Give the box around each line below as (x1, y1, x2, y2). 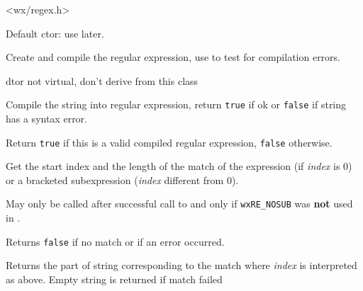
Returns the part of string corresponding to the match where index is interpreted (6, 258, 357, 273)
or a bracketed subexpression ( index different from (6, 172, 224, 187)
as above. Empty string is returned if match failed (6, 271, 223, 286)
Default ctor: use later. (6, 25, 104, 40)
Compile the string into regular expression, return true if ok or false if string (6, 97, 347, 112)
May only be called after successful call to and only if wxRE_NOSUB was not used (6, 196, 353, 211)
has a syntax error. (6, 111, 87, 126)
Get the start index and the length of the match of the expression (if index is (6, 159, 340, 173)
